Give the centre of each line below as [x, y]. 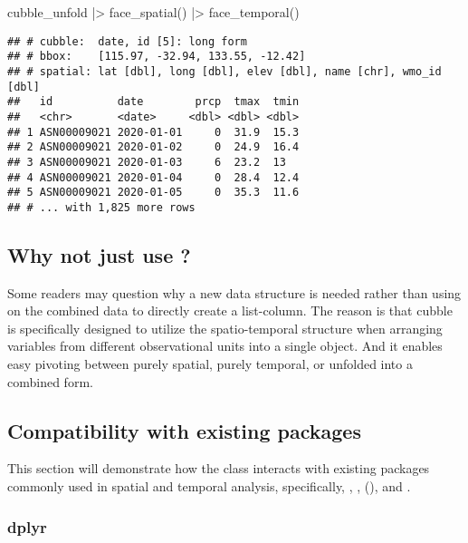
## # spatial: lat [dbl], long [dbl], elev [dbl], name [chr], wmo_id [224, 71]
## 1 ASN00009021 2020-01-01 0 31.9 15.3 [153, 132]
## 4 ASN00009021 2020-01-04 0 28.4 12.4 [153, 177]
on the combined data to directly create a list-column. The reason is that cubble [230, 310]
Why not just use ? [99, 254]
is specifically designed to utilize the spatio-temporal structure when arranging [225, 328]
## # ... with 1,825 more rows [101, 207]
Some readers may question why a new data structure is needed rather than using [234, 292]
